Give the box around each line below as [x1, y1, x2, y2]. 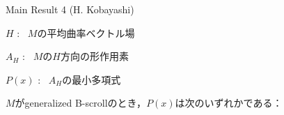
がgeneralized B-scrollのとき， [15, 95, 147, 110]
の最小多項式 [62, 72, 121, 86]
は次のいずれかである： [175, 95, 283, 110]
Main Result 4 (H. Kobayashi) [6, 2, 134, 16]
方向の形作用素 [60, 49, 129, 63]
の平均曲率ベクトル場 [37, 25, 135, 40]
